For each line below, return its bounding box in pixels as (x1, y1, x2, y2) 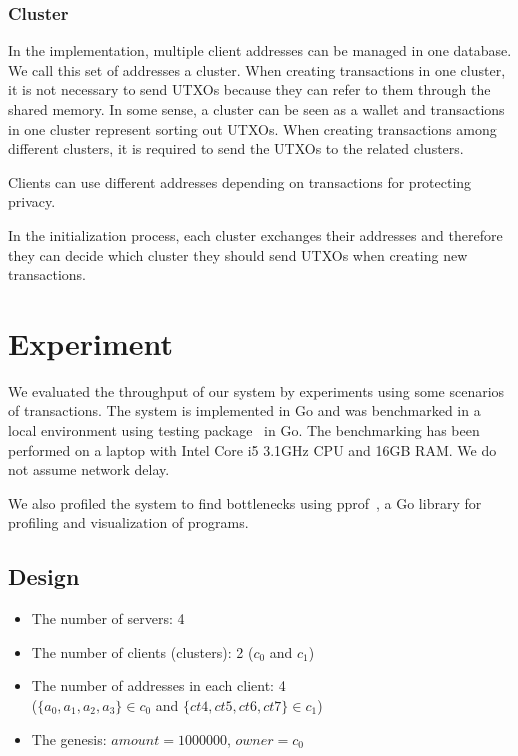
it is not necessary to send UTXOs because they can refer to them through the (8, 79, 491, 100)
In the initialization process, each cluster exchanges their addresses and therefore (8, 224, 503, 245)
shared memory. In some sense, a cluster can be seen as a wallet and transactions (8, 99, 505, 119)
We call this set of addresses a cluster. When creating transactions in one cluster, (8, 59, 506, 80)
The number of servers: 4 (31, 608, 185, 629)
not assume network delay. (8, 459, 170, 480)
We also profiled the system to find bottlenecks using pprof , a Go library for (8, 492, 482, 513)
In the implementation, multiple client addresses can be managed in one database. (8, 40, 512, 61)
